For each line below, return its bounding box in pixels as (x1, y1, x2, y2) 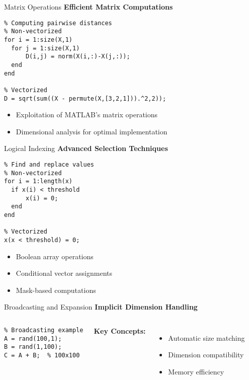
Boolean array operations (16, 251, 94, 261)
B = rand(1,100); (4, 343, 62, 351)
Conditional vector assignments (16, 268, 113, 278)
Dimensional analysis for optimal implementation (16, 126, 168, 136)
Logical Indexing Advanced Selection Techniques (4, 143, 168, 154)
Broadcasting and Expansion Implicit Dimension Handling (4, 301, 198, 312)
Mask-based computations (16, 284, 96, 295)
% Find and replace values (4, 161, 94, 168)
